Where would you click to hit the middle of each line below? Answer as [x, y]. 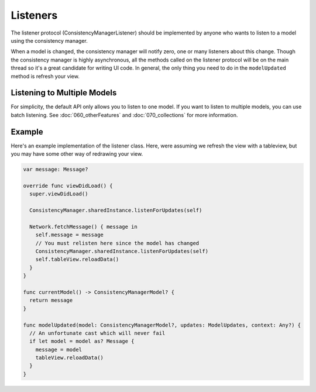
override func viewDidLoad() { [68, 185]
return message [51, 300]
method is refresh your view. [45, 76]
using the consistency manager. [49, 40]
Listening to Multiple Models [64, 93]
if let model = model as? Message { [82, 341]
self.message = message [69, 235]
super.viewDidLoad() [59, 194]
